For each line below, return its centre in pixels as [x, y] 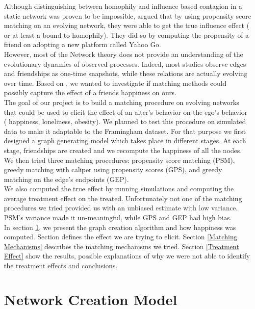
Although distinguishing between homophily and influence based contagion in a [123, 6]
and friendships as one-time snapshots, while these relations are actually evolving [126, 73]
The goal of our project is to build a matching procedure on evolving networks [122, 102]
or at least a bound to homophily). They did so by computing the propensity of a [127, 35]
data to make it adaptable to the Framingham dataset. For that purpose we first [125, 131]
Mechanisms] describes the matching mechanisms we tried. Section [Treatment [122, 246]
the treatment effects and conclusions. [61, 266]
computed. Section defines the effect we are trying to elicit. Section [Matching [121, 237]
